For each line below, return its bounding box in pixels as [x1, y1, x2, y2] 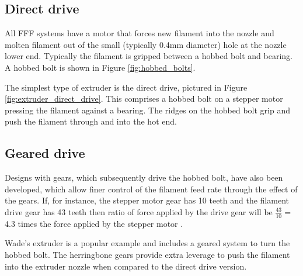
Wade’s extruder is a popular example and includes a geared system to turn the [5, 237, 290, 249]
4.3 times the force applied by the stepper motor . [5, 217, 183, 229]
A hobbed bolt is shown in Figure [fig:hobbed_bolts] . [5, 61, 196, 73]
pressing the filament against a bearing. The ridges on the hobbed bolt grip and [5, 103, 290, 116]
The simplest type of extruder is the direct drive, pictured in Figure [5, 81, 248, 93]
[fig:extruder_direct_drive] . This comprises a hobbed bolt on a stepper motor [5, 92, 283, 105]
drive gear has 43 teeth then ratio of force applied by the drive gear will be [5, 205, 273, 218]
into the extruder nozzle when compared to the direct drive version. [5, 260, 247, 272]
